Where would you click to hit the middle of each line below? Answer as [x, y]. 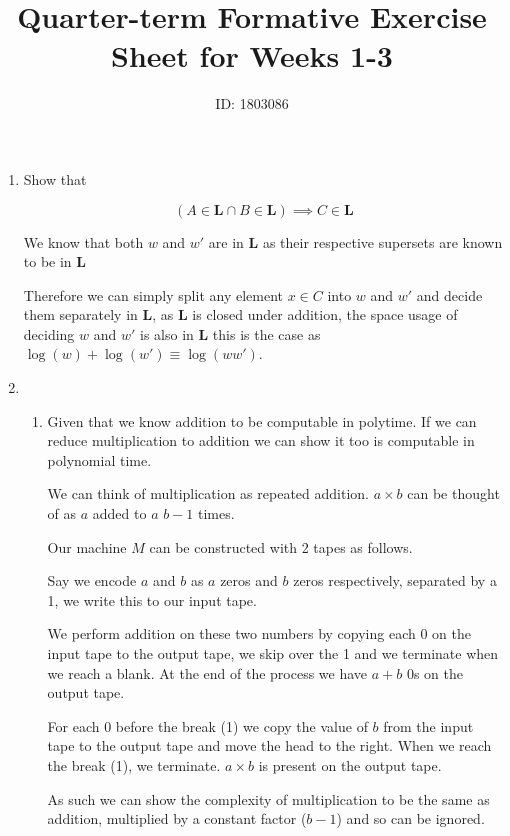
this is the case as [266, 333]
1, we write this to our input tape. [152, 599]
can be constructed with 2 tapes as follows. [281, 546]
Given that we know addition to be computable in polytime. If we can [262, 420]
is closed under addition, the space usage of [325, 314]
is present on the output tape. [350, 764]
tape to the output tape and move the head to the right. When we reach [269, 745]
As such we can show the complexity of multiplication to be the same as [268, 798]
